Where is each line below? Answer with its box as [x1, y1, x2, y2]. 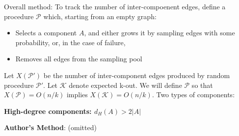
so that [191, 80, 213, 90]
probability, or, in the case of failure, [15, 37, 126, 47]
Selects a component [15, 27, 77, 38]
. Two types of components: [152, 89, 235, 100]
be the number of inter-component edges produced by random [43, 70, 230, 80]
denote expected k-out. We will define [69, 80, 182, 90]
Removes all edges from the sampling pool [15, 54, 142, 64]
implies [66, 89, 88, 100]
